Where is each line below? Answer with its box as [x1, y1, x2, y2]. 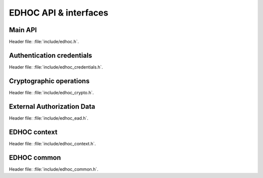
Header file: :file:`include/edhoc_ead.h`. [9, 115, 89, 121]
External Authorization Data [9, 102, 95, 110]
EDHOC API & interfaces [9, 7, 109, 18]
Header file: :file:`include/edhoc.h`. [9, 39, 79, 45]
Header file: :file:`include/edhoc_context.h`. [9, 141, 96, 146]
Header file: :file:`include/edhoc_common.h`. [9, 166, 98, 172]
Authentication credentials [9, 51, 93, 59]
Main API [9, 26, 37, 34]
